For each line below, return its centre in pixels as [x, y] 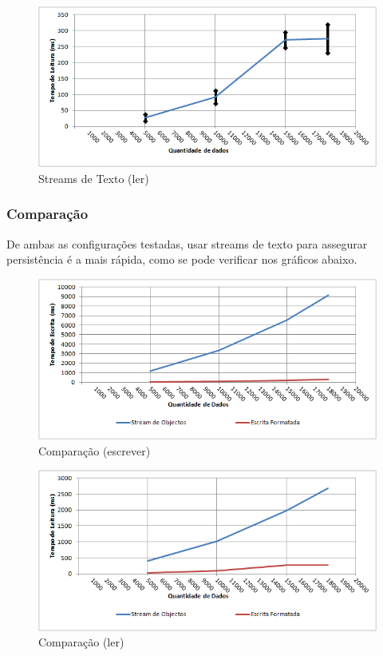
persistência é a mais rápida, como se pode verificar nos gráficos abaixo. [182, 259]
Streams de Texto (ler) [94, 178]
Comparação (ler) [81, 642]
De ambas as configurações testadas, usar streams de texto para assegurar [187, 243]
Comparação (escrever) [95, 450]
